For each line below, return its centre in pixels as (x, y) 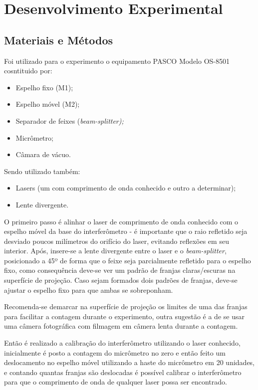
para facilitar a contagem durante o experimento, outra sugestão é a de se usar (124, 316)
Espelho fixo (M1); (44, 87)
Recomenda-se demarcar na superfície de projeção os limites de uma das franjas (126, 306)
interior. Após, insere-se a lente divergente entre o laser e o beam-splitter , (115, 251)
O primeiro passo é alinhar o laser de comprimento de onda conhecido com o (121, 221)
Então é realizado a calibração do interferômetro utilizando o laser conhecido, (122, 343)
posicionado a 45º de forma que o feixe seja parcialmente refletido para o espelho (128, 260)
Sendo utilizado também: (42, 171)
